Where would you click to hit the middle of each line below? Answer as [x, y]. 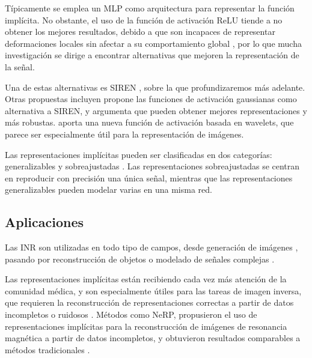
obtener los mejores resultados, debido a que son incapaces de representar [140, 32]
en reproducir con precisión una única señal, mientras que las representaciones [149, 177]
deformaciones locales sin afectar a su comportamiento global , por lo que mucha [153, 43]
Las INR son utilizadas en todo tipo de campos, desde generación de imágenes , [151, 247]
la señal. [20, 66]
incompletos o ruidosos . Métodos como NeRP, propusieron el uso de [131, 314]
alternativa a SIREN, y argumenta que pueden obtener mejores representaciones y [156, 110]
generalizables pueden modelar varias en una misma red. [109, 190]
